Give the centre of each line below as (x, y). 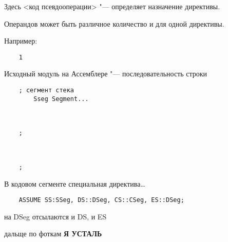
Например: (21, 41)
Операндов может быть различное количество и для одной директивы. (114, 23)
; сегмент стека (46, 90)
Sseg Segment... (61, 99)
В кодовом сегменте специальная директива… (75, 183)
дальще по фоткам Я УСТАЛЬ (53, 234)
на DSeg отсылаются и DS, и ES (55, 216)
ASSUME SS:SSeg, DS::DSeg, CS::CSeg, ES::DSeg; (101, 200)
